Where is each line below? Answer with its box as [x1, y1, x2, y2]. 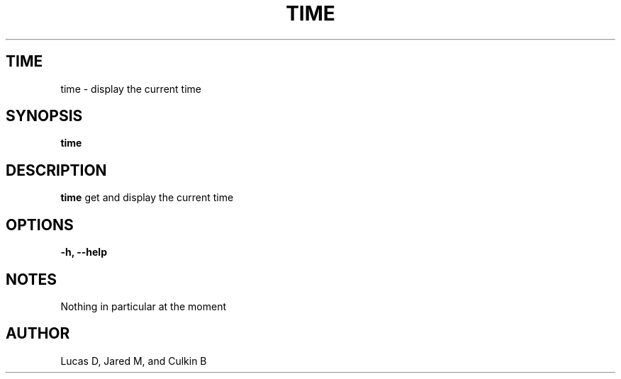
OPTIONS [6, 215, 74, 234]
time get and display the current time [60, 191, 234, 204]
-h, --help [60, 246, 107, 259]
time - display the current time [60, 82, 201, 95]
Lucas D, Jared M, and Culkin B [60, 354, 207, 367]
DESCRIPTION [6, 161, 107, 179]
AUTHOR [6, 324, 70, 343]
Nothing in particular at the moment [60, 300, 227, 312]
